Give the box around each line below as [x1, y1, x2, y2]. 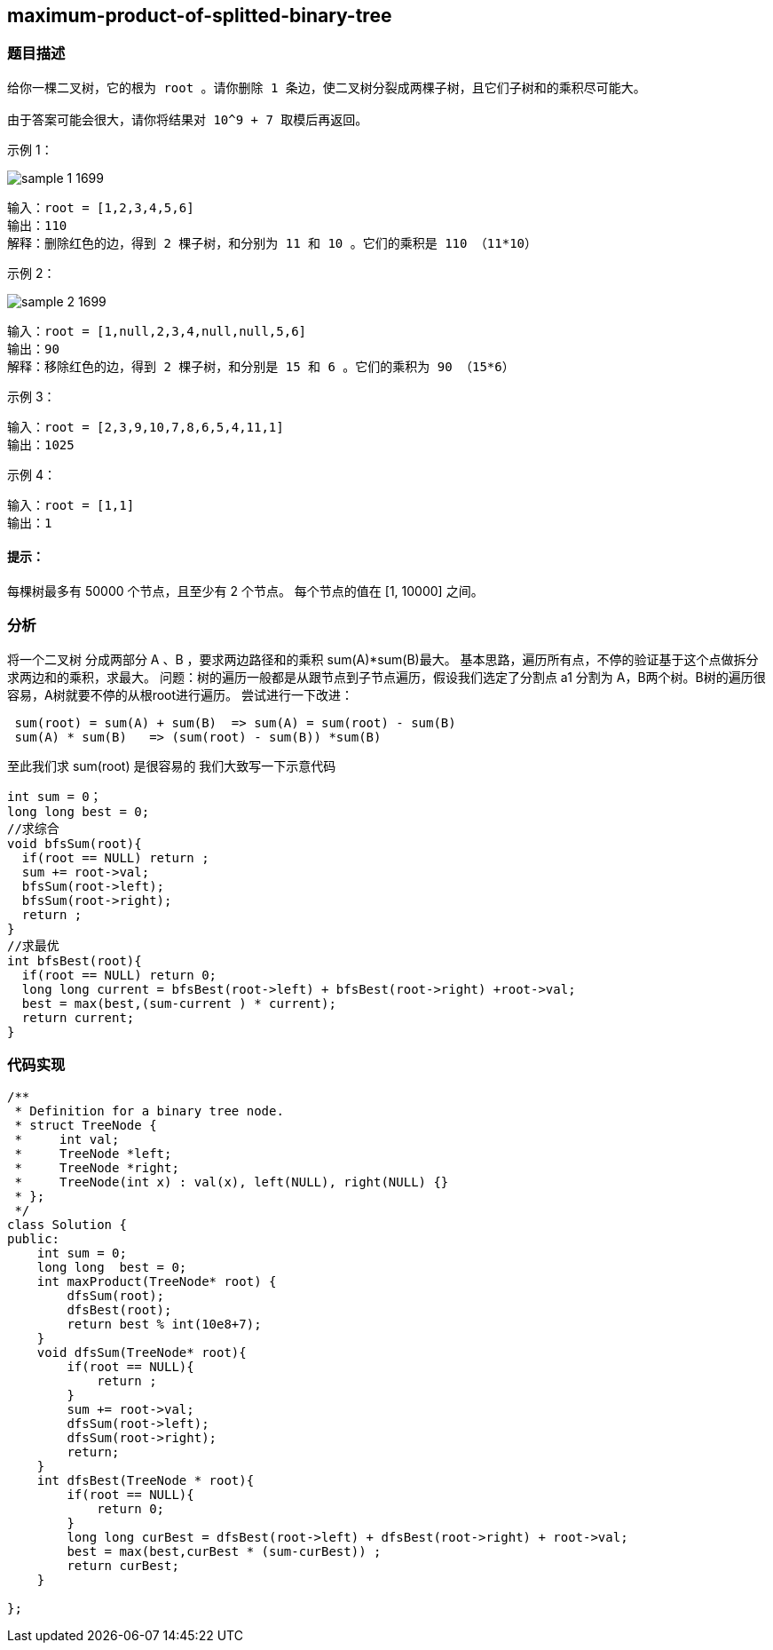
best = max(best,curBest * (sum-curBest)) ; [67, 1543, 382, 1559]
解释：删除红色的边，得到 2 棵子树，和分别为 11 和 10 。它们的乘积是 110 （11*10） [7, 235, 538, 250]
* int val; [14, 1131, 120, 1146]
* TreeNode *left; [14, 1146, 172, 1161]
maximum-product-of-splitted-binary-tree [7, 4, 392, 27]
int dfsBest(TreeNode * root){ [36, 1472, 255, 1487]
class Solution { [7, 1217, 127, 1232]
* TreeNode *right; [14, 1160, 179, 1175]
